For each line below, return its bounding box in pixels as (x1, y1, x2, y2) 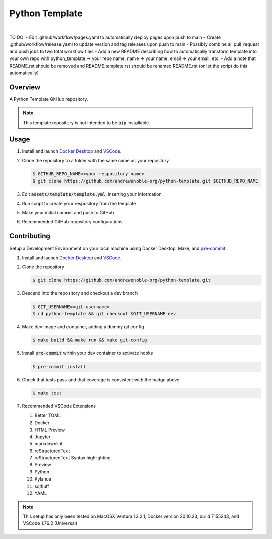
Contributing (9, 232, 50, 241)
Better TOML (34, 412, 61, 418)
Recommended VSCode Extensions (22, 403, 96, 409)
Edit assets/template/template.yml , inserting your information (22, 191, 162, 197)
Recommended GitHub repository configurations (22, 219, 123, 225)
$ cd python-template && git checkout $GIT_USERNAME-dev (32, 311, 176, 317)
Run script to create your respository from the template (22, 200, 137, 206)
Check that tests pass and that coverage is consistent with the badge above (22, 377, 180, 383)
